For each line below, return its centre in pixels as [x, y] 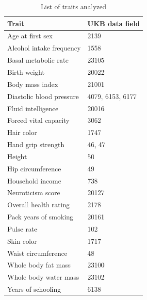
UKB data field [114, 23]
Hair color [22, 132]
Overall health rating [39, 205]
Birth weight [26, 72]
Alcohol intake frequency [44, 48]
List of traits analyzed [74, 6]
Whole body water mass [43, 277]
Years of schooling [34, 289]
